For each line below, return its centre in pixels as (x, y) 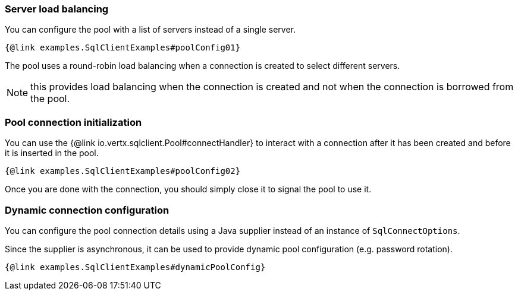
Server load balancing (57, 9)
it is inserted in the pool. (52, 153)
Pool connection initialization (73, 122)
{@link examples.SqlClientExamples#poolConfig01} (123, 48)
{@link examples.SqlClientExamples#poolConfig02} (123, 171)
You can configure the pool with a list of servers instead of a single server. (150, 30)
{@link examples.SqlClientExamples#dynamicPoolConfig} (135, 267)
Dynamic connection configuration (87, 210)
